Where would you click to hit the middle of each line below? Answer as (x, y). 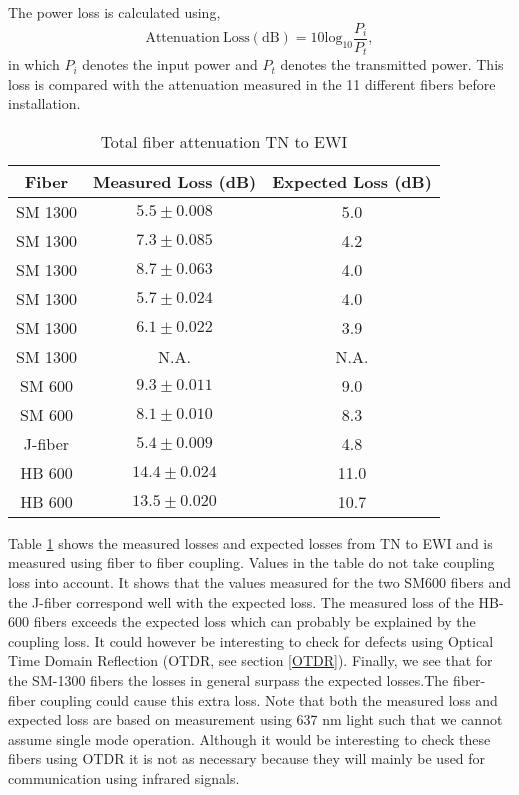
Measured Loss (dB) (174, 181)
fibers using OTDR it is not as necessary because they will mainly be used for (247, 758)
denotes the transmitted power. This (392, 64)
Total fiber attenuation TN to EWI (224, 141)
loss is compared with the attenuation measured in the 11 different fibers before (252, 83)
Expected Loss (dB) (352, 181)
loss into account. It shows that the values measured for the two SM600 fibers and (260, 582)
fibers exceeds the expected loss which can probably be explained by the (254, 621)
